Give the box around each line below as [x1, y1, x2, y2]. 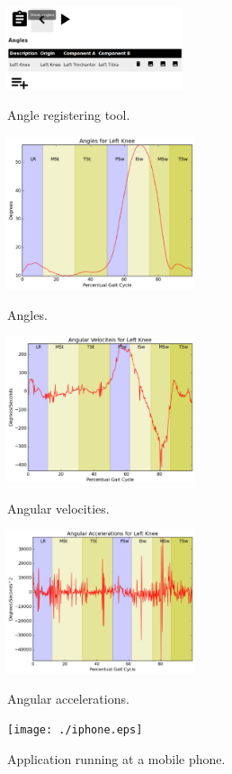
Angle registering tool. [7, 105, 130, 124]
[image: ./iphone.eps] [7, 724, 143, 737]
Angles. [7, 305, 48, 323]
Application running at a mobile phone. [7, 750, 226, 769]
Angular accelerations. [7, 688, 129, 707]
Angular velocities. [7, 498, 110, 517]
